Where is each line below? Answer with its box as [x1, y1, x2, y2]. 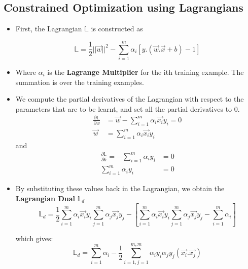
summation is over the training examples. [15, 76, 144, 87]
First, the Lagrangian [15, 23, 82, 34]
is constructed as [91, 23, 143, 34]
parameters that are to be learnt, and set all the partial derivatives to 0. [15, 103, 240, 114]
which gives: [15, 233, 53, 243]
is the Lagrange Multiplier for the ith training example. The [47, 66, 244, 77]
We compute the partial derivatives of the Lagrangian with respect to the [15, 94, 244, 104]
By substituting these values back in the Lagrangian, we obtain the [15, 183, 225, 193]
